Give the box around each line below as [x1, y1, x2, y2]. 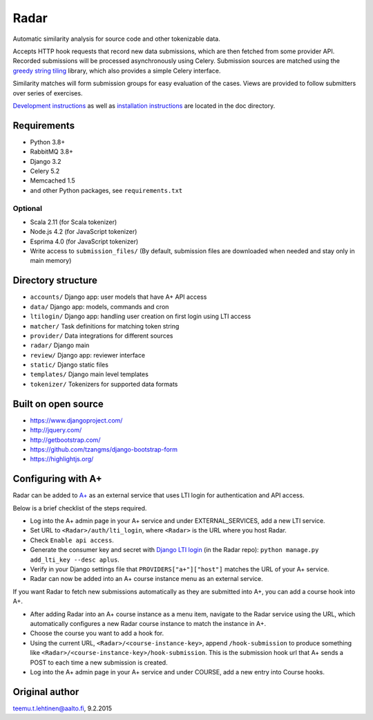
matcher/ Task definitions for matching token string [30, 322, 180, 330]
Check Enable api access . [30, 536, 114, 544]
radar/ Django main [30, 341, 90, 349]
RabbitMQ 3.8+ [30, 147, 74, 156]
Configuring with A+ [12, 473, 103, 485]
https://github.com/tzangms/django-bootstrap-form [30, 445, 178, 453]
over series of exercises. [12, 89, 83, 97]
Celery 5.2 [30, 167, 60, 175]
